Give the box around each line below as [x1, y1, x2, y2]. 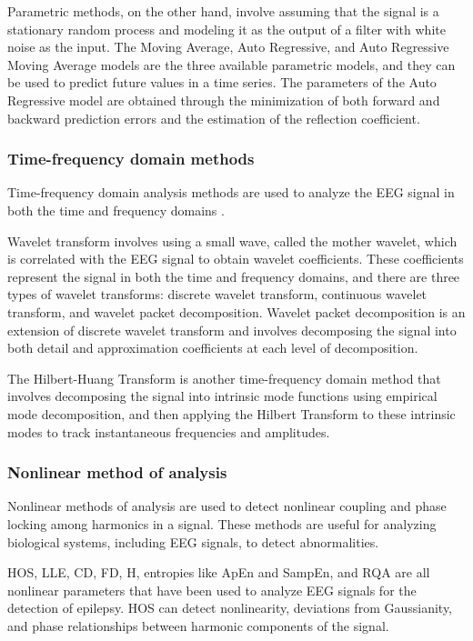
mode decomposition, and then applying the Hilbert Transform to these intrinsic [7, 404, 456, 423]
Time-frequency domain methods [7, 147, 255, 170]
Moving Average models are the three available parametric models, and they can [7, 55, 456, 74]
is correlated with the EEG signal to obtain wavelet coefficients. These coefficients [7, 249, 464, 268]
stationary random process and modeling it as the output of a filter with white [7, 19, 446, 38]
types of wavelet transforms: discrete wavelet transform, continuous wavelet [7, 285, 428, 304]
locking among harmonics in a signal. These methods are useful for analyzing [7, 514, 437, 533]
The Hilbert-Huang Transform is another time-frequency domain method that [7, 368, 441, 387]
